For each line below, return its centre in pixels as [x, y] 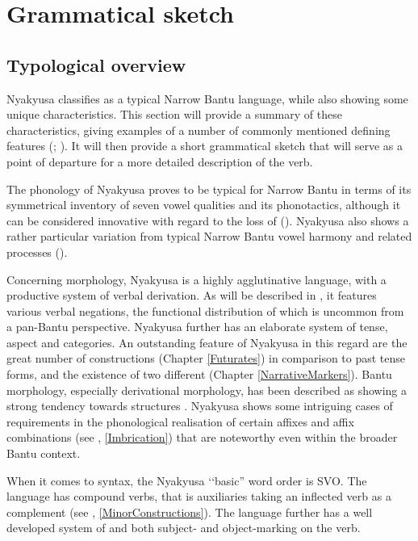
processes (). [37, 252]
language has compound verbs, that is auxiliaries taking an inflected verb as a [199, 496]
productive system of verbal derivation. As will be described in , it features [192, 295]
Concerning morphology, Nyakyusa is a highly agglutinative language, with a [196, 279]
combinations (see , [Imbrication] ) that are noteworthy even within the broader [202, 437]
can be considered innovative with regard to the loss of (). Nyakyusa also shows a [208, 220]
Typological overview [96, 64]
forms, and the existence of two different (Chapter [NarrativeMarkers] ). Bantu [199, 374]
